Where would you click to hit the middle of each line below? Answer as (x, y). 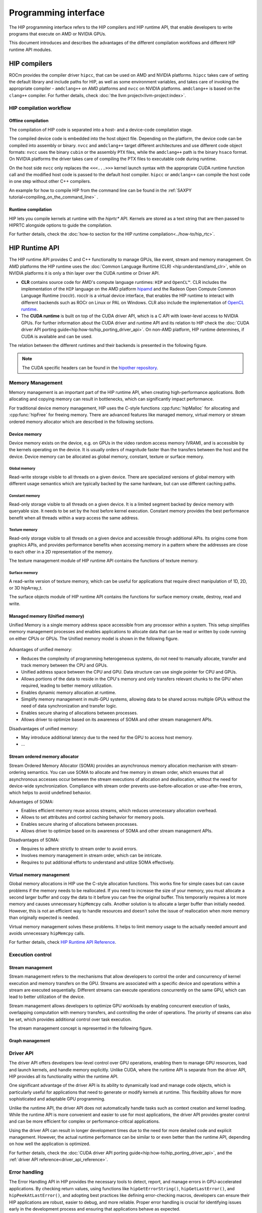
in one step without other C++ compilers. (50, 181)
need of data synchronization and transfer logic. (69, 706)
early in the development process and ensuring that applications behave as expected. (95, 1209)
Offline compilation (29, 121)
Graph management (30, 1041)
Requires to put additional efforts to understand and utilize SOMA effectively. (98, 862)
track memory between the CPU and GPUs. (65, 665)
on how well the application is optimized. (50, 1144)
